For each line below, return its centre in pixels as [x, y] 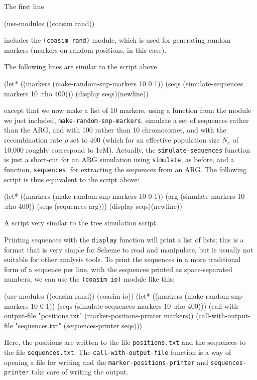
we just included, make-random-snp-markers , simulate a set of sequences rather [126, 120]
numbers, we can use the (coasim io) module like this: [89, 279]
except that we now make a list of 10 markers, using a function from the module [128, 110]
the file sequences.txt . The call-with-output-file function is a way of [118, 352]
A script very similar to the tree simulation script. [81, 223]
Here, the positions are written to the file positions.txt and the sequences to [125, 342]
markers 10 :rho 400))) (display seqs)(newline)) [76, 93]
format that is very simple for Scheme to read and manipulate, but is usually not [129, 249]
